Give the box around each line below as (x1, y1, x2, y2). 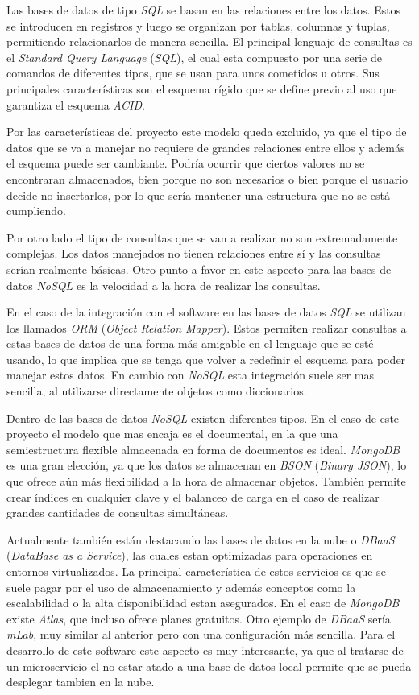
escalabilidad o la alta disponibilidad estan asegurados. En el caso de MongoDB (6, 594, 400, 611)
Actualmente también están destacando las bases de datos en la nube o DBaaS (6, 531, 395, 548)
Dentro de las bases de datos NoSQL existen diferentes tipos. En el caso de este (6, 409, 400, 426)
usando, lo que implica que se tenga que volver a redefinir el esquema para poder (6, 350, 406, 367)
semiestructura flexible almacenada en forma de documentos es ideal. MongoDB (6, 441, 400, 457)
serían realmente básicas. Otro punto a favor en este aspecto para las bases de (6, 260, 392, 277)
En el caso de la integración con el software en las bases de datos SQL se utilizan (6, 304, 406, 321)
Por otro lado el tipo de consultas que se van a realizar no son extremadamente (6, 229, 398, 246)
